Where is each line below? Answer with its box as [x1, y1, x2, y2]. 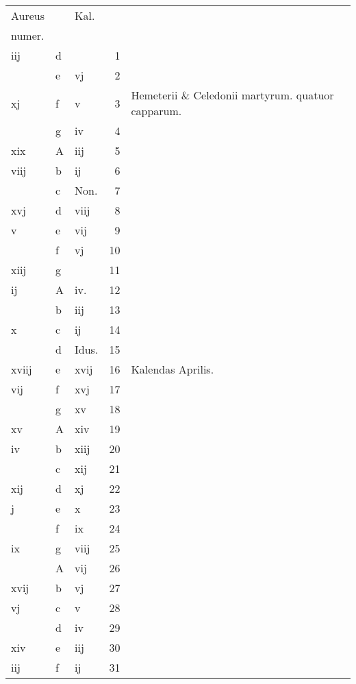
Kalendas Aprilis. [131, 361, 214, 377]
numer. [11, 27, 44, 43]
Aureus [11, 8, 45, 23]
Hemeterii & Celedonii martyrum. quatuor [131, 87, 334, 103]
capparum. [131, 103, 182, 119]
